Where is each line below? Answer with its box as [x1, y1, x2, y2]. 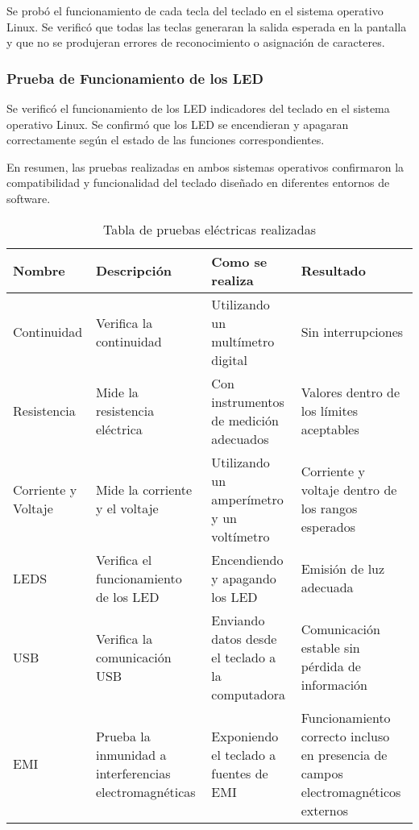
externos [301, 800, 349, 820]
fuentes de [211, 763, 268, 782]
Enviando [211, 610, 265, 629]
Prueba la [95, 726, 151, 745]
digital [211, 350, 247, 369]
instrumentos [211, 392, 284, 411]
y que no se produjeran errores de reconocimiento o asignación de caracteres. [6, 34, 385, 51]
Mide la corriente [95, 480, 193, 500]
